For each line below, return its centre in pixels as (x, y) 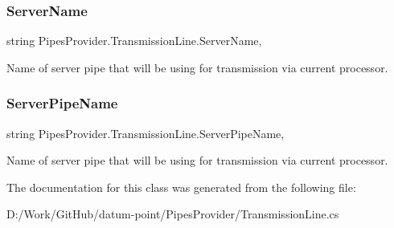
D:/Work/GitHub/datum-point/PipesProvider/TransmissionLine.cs (173, 214)
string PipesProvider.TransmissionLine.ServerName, (134, 41)
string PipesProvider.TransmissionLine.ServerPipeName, (146, 133)
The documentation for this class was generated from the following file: (181, 187)
